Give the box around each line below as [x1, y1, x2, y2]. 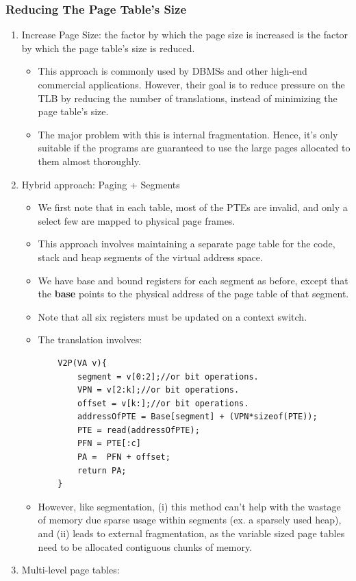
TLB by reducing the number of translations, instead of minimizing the [38, 90, 338, 105]
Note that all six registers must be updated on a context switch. [38, 309, 307, 323]
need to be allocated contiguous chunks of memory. [38, 539, 253, 554]
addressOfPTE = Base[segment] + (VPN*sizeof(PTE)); [77, 412, 318, 422]
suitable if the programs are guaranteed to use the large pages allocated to [38, 140, 351, 155]
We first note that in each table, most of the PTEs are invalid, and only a [38, 200, 348, 214]
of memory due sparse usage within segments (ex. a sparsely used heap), [38, 512, 342, 527]
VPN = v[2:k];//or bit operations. [77, 385, 240, 395]
